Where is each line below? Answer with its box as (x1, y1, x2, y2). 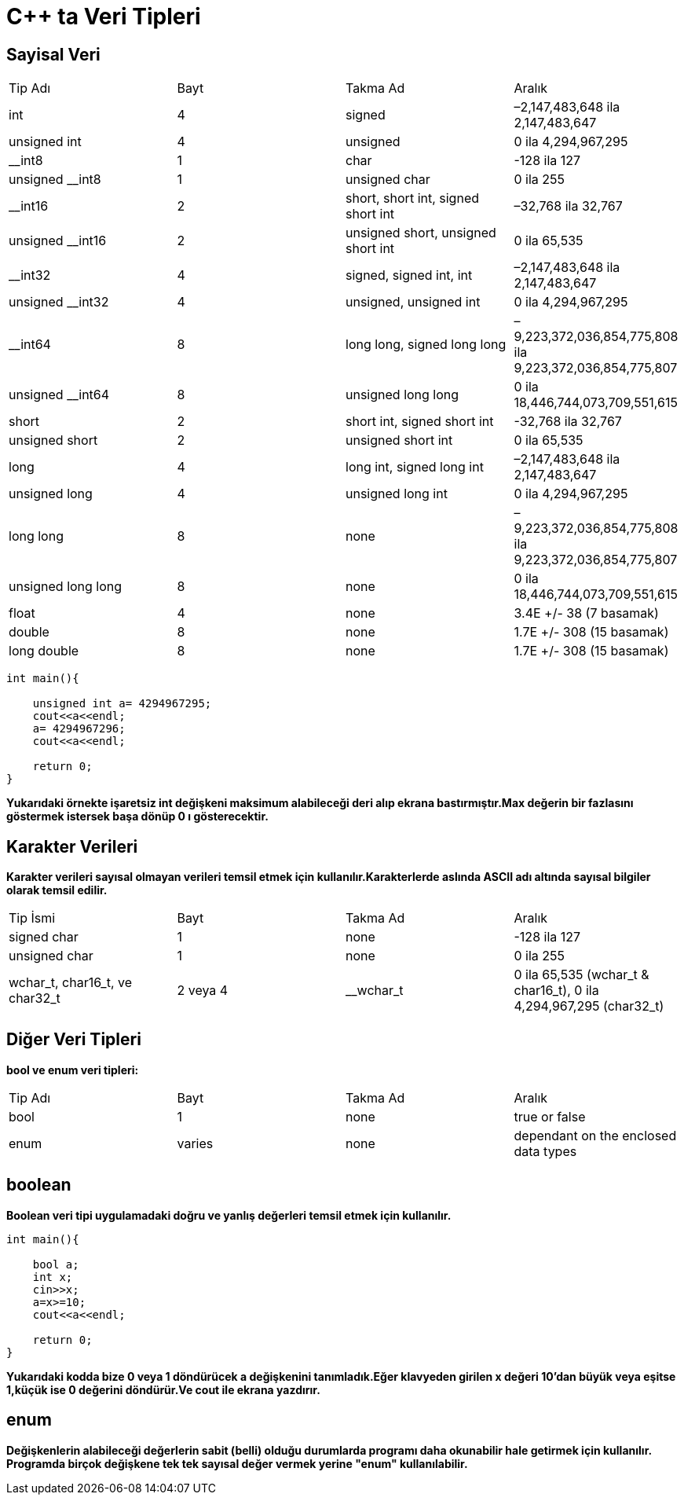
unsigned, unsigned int (346, 294, 481, 310)
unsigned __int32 (9, 294, 109, 310)
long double (9, 643, 79, 659)
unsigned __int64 (9, 387, 110, 403)
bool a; (32, 1257, 79, 1271)
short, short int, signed (346, 190, 480, 207)
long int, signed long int (346, 459, 484, 475)
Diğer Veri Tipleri (6, 1029, 141, 1050)
